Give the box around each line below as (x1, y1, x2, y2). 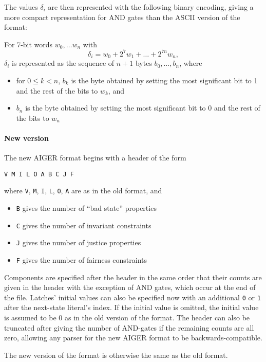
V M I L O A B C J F (4, 170, 74, 178)
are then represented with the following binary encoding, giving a (48, 2, 254, 12)
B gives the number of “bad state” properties (16, 203, 157, 213)
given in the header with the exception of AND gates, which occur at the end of (4, 282, 256, 293)
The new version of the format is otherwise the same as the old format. (4, 349, 228, 360)
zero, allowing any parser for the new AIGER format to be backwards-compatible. (4, 332, 262, 343)
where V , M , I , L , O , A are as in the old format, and (4, 185, 162, 196)
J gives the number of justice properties (16, 237, 141, 248)
